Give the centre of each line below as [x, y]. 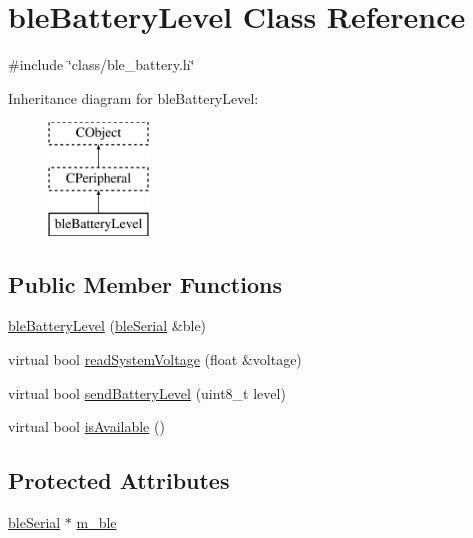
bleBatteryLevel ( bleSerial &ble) [107, 325]
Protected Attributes [119, 480]
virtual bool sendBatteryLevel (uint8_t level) [147, 392]
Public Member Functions [145, 283]
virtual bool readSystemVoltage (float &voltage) [155, 359]
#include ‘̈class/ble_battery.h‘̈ [101, 64]
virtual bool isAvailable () [86, 426]
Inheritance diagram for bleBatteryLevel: [133, 97]
